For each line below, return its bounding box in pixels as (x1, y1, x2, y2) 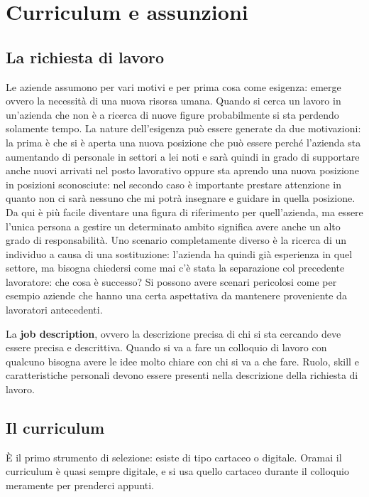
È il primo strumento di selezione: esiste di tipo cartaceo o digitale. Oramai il (6, 449, 342, 464)
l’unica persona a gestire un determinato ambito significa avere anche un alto (6, 218, 341, 233)
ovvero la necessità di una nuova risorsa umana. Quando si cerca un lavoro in (6, 93, 341, 108)
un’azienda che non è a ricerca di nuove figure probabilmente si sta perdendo (6, 107, 339, 122)
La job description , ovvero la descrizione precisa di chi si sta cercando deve (6, 326, 341, 341)
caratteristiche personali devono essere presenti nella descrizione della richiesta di (6, 368, 358, 383)
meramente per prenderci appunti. (6, 478, 155, 493)
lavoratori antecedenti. (6, 302, 103, 317)
